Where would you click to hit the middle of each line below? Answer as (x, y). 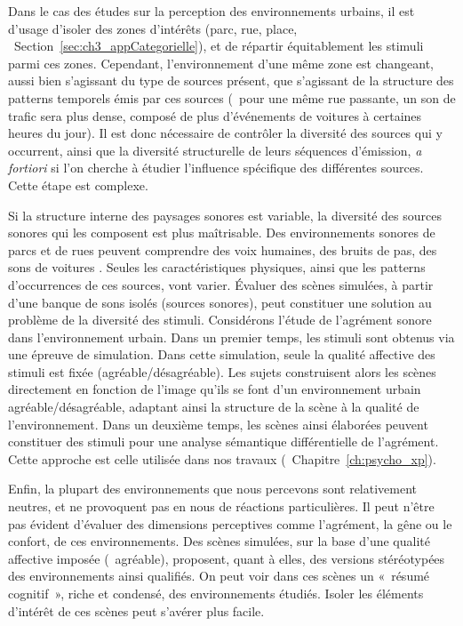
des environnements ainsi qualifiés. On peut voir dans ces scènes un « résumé (219, 576)
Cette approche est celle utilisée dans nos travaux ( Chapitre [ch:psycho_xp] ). (222, 458)
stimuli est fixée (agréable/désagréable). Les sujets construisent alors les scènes (222, 371)
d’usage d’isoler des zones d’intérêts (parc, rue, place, (153, 28)
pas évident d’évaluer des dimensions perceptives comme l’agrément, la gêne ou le (230, 523)
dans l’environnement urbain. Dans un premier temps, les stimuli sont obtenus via (231, 337)
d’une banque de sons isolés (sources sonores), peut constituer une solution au (220, 302)
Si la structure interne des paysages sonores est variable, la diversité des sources (225, 215)
